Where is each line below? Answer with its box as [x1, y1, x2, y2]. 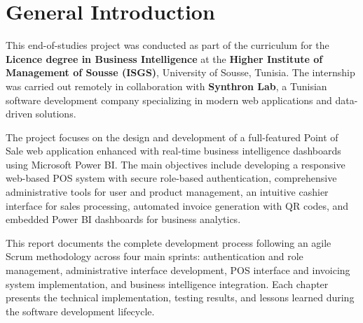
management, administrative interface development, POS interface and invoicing [6, 263, 350, 278]
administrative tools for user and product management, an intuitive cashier [6, 185, 329, 199]
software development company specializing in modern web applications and [6, 92, 332, 107]
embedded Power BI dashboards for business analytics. [6, 212, 241, 227]
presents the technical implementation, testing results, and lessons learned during [6, 290, 355, 305]
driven [6, 106, 33, 121]
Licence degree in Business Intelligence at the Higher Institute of [6, 51, 323, 66]
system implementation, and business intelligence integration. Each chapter [6, 276, 329, 291]
